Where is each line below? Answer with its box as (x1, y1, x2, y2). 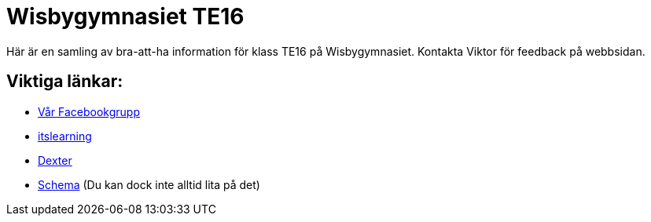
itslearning (38, 129, 92, 143)
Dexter (38, 153, 72, 167)
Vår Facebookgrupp (38, 104, 140, 118)
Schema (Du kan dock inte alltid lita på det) (38, 177, 260, 191)
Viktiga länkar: (6, 71, 123, 92)
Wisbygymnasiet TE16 (6, 3, 245, 30)
